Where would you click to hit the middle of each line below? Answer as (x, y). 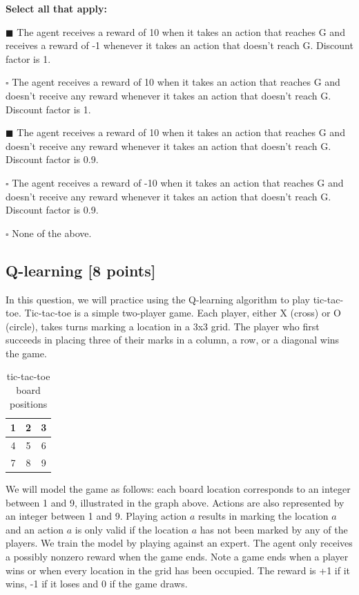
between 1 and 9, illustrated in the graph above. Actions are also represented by (175, 502)
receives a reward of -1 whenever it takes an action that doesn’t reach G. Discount (179, 45)
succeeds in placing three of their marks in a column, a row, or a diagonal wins (173, 340)
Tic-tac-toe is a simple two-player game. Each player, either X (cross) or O (183, 313)
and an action (35, 529)
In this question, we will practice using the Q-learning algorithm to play (158, 299)
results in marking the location (263, 516)
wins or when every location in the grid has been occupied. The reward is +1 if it (178, 570)
